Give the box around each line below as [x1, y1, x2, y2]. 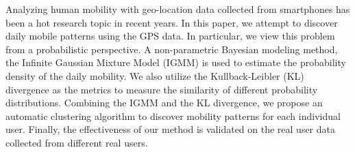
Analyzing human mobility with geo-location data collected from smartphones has [5, 2, 350, 16]
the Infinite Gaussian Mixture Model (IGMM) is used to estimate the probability [5, 55, 346, 70]
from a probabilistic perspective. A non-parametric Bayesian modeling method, [5, 42, 338, 56]
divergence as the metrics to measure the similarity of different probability [5, 82, 318, 96]
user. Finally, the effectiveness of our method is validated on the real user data [5, 122, 335, 136]
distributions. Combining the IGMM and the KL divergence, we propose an [5, 95, 323, 110]
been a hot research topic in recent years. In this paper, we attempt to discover [5, 15, 338, 29]
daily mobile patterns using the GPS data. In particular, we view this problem [5, 29, 335, 43]
